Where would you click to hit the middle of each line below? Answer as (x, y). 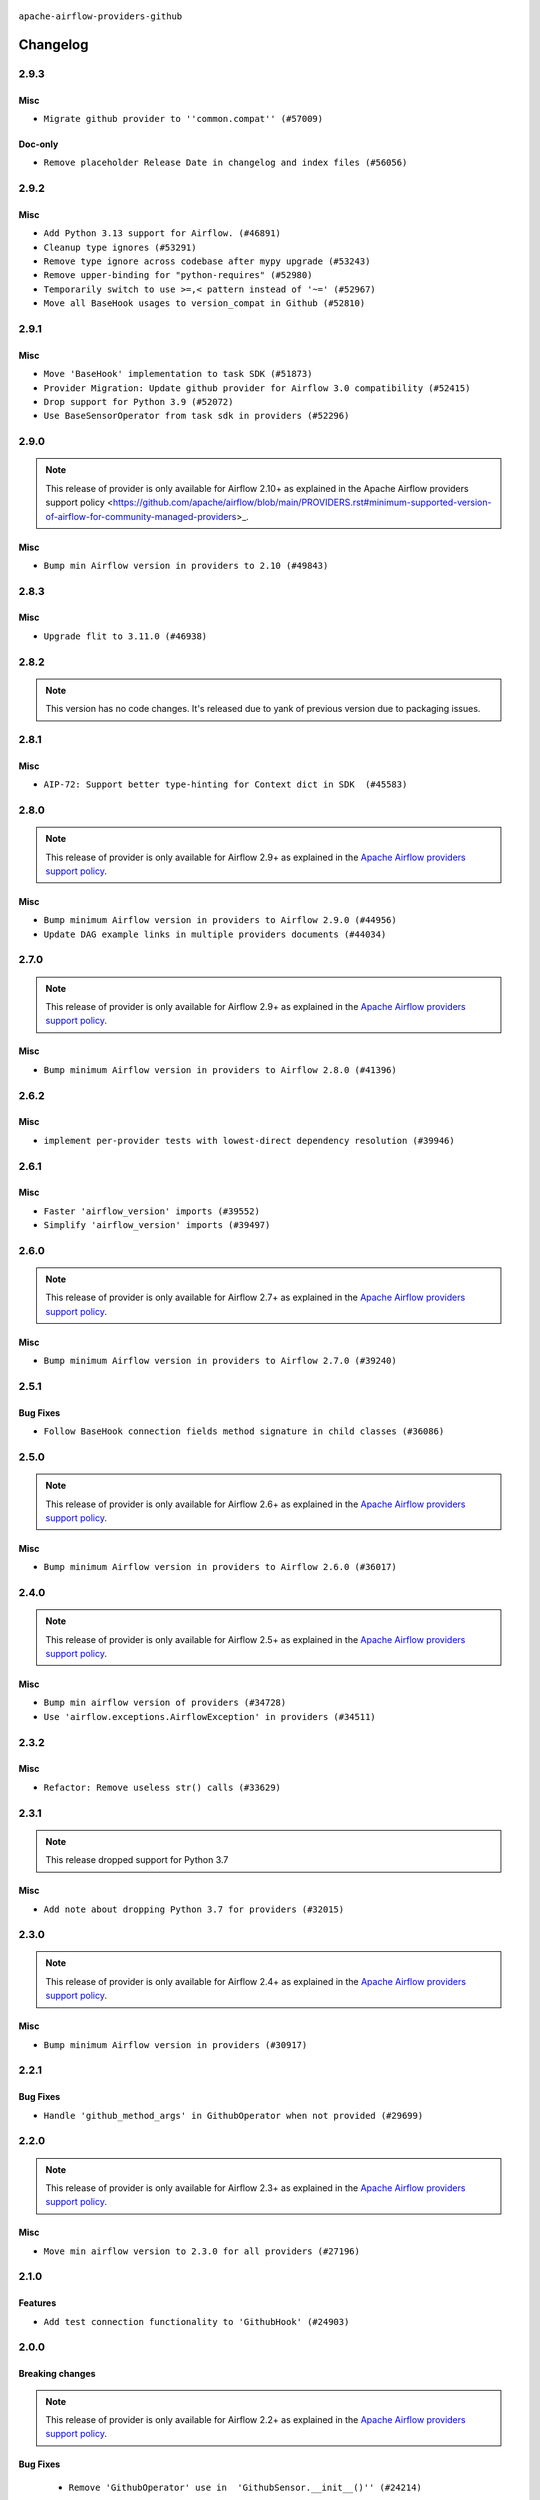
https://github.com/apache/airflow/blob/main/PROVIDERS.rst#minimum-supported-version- (302, 502)
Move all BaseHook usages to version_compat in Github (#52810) (204, 303)
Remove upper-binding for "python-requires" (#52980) (178, 275)
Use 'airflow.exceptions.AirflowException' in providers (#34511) (210, 1716)
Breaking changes (57, 2374)
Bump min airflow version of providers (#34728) (165, 1703)
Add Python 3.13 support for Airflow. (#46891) (162, 233)
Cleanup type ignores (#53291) (120, 247)
